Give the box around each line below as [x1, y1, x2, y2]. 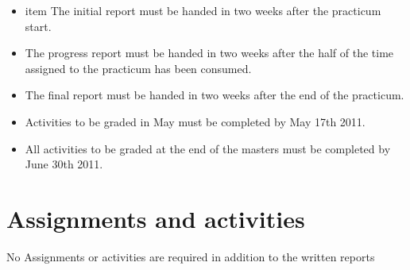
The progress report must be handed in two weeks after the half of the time [25, 44, 394, 61]
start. [25, 17, 52, 34]
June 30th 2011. [25, 156, 103, 172]
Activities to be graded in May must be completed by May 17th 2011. [25, 113, 366, 129]
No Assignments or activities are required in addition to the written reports [6, 248, 375, 264]
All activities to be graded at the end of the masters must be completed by [25, 140, 391, 156]
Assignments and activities [6, 202, 305, 234]
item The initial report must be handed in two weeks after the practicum [25, 2, 381, 18]
